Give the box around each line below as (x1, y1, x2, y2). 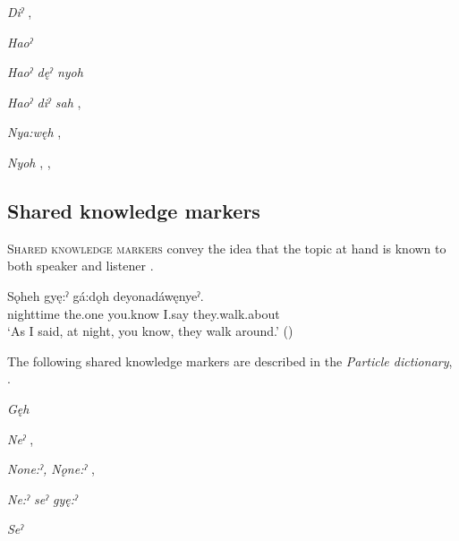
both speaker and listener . (7, 256, 154, 275)
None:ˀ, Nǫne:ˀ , (7, 459, 95, 478)
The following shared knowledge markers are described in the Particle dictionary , (7, 351, 453, 370)
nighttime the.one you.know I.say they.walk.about (7, 304, 280, 322)
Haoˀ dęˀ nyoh (7, 63, 83, 82)
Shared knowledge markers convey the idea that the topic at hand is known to (7, 238, 446, 257)
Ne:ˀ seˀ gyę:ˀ (7, 489, 78, 508)
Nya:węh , (7, 123, 62, 142)
